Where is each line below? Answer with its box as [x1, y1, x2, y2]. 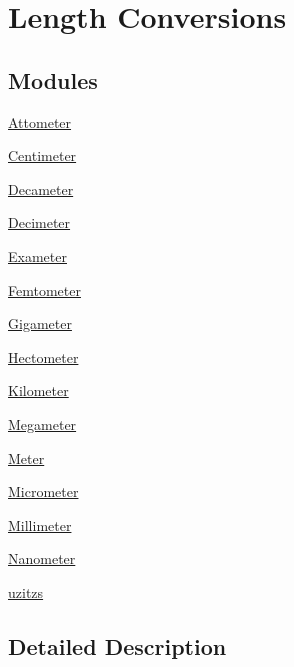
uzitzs [8, 581, 44, 602]
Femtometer [8, 279, 81, 300]
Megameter [8, 413, 77, 434]
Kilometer [8, 380, 69, 401]
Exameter [8, 245, 67, 266]
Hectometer [8, 346, 79, 367]
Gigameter [8, 313, 72, 334]
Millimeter [8, 514, 72, 535]
